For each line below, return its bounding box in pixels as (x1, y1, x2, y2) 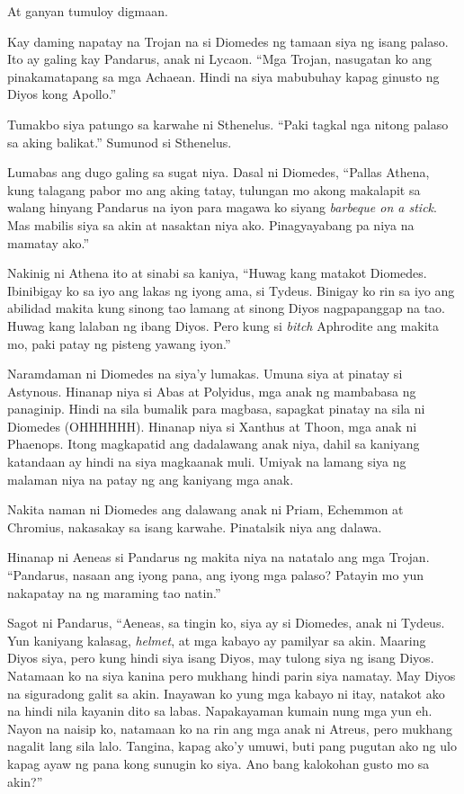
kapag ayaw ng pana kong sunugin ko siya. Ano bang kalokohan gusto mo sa (7, 754, 430, 772)
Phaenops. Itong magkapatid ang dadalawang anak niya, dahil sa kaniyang (7, 434, 420, 453)
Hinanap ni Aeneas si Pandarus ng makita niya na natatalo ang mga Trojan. (7, 548, 430, 567)
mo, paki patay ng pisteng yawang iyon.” (7, 334, 231, 352)
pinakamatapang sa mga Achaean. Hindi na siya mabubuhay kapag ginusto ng (7, 67, 440, 85)
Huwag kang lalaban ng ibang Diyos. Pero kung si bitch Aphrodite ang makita (7, 316, 439, 335)
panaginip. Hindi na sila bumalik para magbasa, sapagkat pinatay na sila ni (7, 399, 425, 418)
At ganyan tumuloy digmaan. (7, 2, 168, 20)
